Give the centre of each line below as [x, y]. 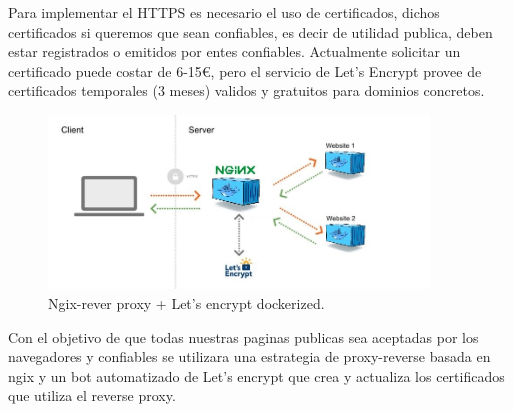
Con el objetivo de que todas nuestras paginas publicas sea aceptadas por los [243, 336]
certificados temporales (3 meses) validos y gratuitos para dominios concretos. [246, 90]
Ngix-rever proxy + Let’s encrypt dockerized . [186, 302]
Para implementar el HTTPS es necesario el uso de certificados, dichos [224, 12]
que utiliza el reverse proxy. [92, 395]
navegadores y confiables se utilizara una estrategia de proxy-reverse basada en [249, 356]
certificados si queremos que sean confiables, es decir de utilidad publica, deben [250, 31]
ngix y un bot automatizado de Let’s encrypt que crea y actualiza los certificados [256, 375]
